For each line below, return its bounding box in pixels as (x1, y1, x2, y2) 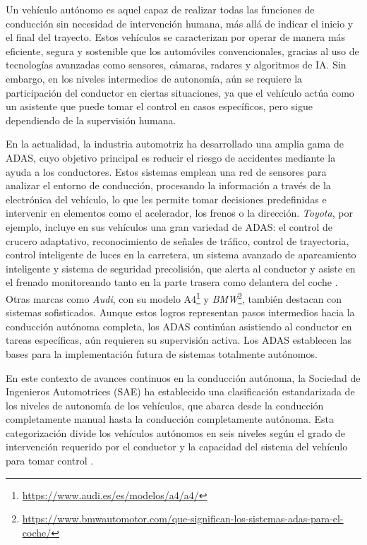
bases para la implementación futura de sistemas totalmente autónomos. (6, 346, 318, 361)
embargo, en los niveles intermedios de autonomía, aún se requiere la (6, 71, 303, 85)
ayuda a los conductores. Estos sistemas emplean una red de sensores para (6, 164, 327, 179)
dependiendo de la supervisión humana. (6, 112, 176, 127)
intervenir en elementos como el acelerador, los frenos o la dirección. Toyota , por (6, 205, 353, 220)
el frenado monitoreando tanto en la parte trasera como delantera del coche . (6, 275, 338, 289)
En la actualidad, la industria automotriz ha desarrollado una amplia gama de (6, 136, 344, 151)
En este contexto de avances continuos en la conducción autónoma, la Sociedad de (6, 370, 361, 385)
